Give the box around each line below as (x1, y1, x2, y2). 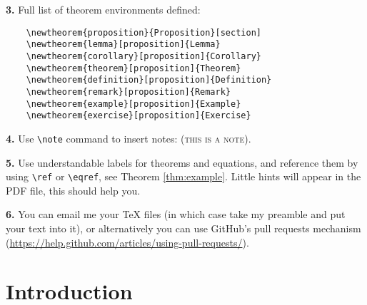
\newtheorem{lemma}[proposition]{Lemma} (26, 39, 221, 50)
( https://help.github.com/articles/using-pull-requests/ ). (6, 234, 249, 249)
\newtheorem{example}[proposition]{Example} (26, 98, 241, 109)
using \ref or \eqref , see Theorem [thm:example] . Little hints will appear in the (6, 169, 361, 184)
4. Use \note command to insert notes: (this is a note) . (6, 130, 251, 145)
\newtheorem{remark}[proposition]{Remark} (26, 86, 231, 97)
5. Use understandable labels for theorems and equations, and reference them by (6, 155, 358, 170)
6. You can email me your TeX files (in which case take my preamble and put (6, 207, 346, 222)
